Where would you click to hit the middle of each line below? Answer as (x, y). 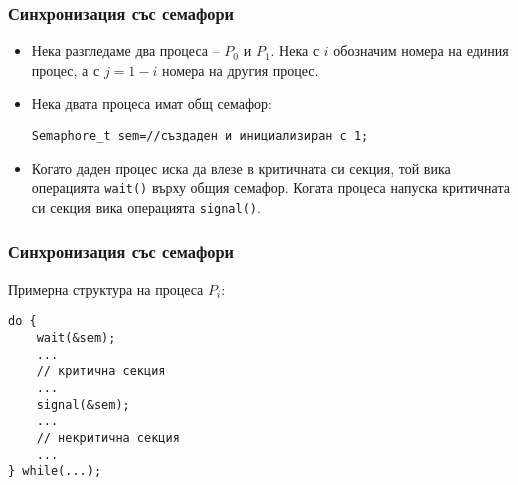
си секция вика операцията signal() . (146, 206)
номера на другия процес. (240, 69)
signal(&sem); (83, 404)
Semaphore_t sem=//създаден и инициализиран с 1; (200, 136)
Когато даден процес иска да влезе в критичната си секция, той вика (241, 167)
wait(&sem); (76, 338)
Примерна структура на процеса (106, 288)
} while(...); (55, 471)
